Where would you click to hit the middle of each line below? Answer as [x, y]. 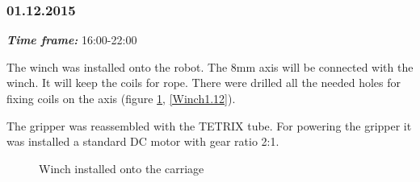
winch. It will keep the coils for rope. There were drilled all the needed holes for [204, 83]
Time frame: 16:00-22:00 [72, 40]
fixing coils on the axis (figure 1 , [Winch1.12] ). [121, 98]
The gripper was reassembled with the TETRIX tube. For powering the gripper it [209, 125]
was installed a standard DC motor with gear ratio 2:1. [143, 141]
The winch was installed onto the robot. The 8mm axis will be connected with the [210, 66]
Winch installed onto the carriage [122, 168]
